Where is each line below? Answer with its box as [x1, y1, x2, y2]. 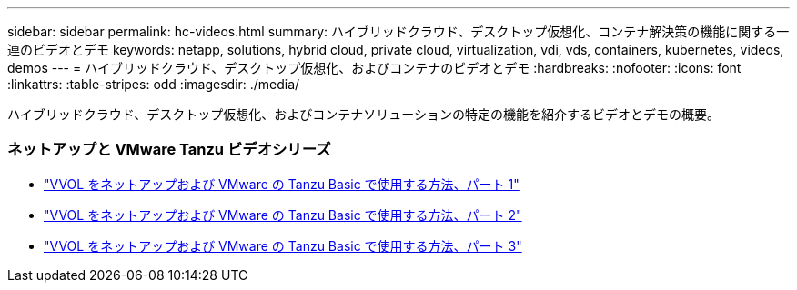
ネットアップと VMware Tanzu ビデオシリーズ [7, 140, 331, 159]
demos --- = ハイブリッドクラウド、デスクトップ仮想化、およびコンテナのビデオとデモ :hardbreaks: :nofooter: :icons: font [7, 60, 742, 75]
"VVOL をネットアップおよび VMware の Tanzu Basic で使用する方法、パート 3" [44, 237, 522, 254]
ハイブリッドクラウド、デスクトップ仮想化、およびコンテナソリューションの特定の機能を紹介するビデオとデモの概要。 [7, 106, 720, 122]
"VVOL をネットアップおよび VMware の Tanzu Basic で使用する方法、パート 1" [44, 175, 520, 192]
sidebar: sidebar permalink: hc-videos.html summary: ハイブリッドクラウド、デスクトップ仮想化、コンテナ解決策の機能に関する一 [7, 24, 790, 39]
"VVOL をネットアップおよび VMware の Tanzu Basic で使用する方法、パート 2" [44, 206, 522, 223]
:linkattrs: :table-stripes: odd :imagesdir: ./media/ [7, 76, 300, 92]
